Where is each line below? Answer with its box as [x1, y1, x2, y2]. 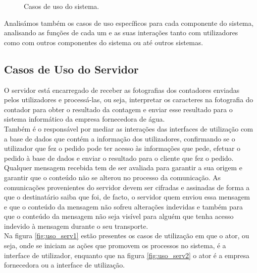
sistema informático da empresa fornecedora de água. [4, 114, 165, 124]
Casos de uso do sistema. [24, 1, 100, 11]
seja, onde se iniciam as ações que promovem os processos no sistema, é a [4, 240, 226, 251]
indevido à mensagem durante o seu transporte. [4, 220, 148, 231]
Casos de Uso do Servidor [4, 61, 139, 76]
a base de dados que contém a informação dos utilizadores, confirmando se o [4, 133, 235, 143]
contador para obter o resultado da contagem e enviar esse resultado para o [4, 104, 233, 114]
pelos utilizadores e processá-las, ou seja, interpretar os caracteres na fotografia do [4, 94, 253, 105]
